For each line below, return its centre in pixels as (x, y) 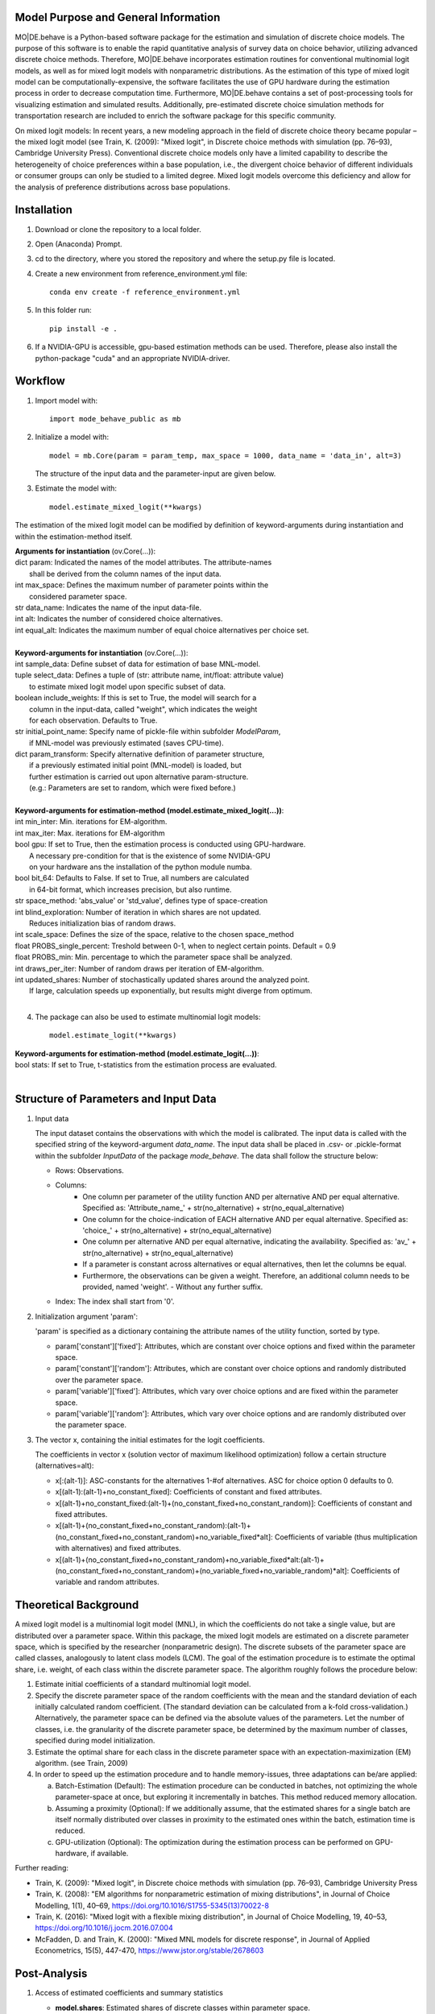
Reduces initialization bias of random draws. (103, 923)
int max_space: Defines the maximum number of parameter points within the (142, 585)
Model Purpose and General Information (118, 17)
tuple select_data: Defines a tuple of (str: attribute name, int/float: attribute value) (149, 675)
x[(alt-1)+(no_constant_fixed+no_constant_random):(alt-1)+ (153, 1526)
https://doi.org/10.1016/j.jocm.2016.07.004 (104, 1928)
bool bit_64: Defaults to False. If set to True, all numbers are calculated (132, 878)
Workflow (40, 381)
